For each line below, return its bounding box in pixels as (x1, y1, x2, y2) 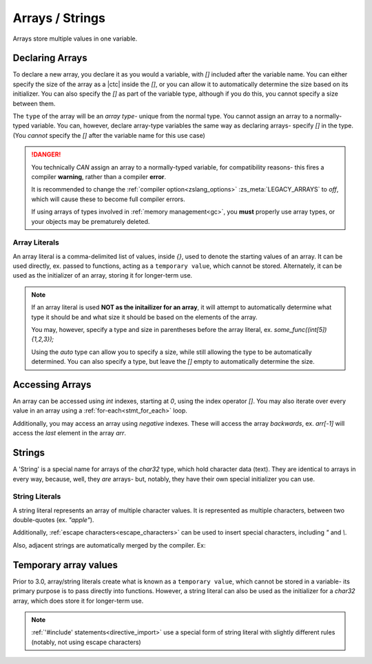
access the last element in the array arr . (12, 429, 127, 437)
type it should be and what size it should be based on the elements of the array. (31, 313, 258, 321)
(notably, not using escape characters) (31, 638, 141, 646)
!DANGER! (31, 150, 61, 158)
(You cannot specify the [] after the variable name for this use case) (12, 131, 206, 139)
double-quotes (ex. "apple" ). (12, 516, 94, 524)
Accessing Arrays (12, 379, 92, 391)
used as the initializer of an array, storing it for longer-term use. (12, 271, 193, 280)
